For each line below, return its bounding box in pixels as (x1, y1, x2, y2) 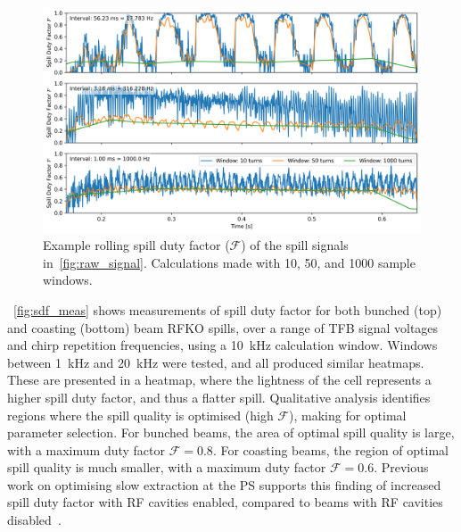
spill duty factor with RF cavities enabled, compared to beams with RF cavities (7, 493, 443, 511)
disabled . (7, 511, 62, 529)
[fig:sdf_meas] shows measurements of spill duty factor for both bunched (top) (13, 300, 442, 319)
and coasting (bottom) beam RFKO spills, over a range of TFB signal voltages (7, 318, 439, 337)
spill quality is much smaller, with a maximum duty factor (7, 458, 326, 477)
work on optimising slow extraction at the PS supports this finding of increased (7, 475, 441, 494)
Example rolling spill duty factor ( (43, 236, 230, 254)
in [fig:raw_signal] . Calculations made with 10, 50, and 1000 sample (43, 253, 416, 271)
